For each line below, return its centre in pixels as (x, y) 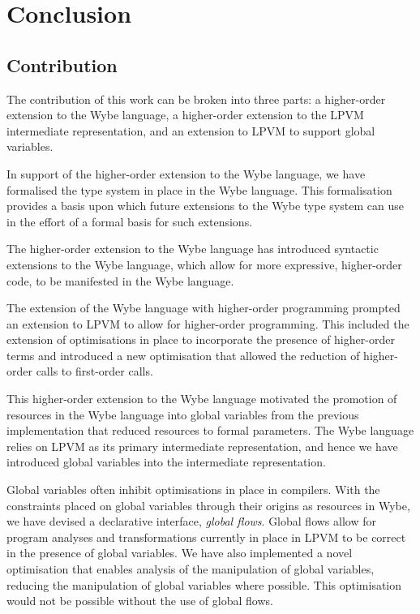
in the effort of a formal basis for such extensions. (130, 221)
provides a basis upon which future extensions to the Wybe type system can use (205, 206)
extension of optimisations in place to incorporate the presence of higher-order (201, 339)
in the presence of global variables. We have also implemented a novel (180, 553)
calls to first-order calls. (94, 371)
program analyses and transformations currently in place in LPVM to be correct (206, 537)
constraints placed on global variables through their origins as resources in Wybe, (208, 505)
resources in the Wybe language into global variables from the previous (183, 414)
